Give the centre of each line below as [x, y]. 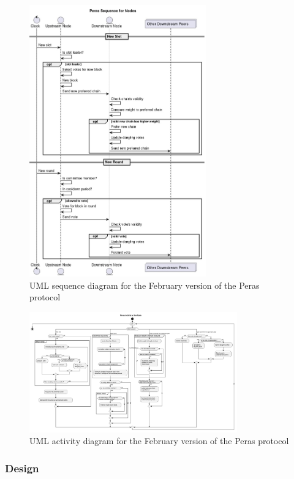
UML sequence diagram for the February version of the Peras [145, 285]
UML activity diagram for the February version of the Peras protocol [159, 441]
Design [22, 468]
